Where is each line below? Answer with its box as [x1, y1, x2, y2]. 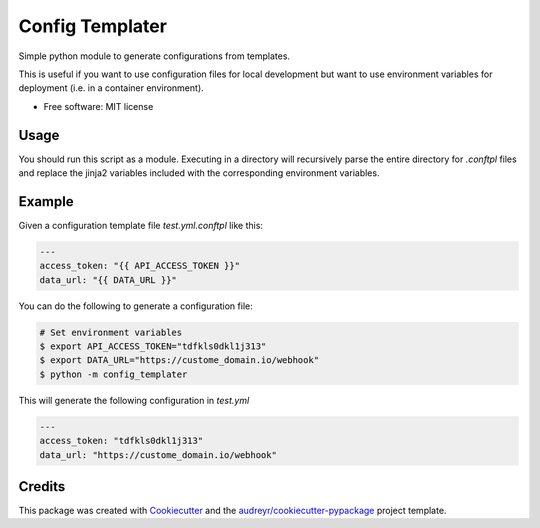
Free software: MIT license [43, 100, 154, 112]
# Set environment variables [39, 326, 183, 338]
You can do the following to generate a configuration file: [18, 300, 254, 312]
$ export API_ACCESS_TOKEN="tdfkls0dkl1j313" [39, 341, 267, 352]
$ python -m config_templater [39, 368, 188, 380]
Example [18, 193, 74, 210]
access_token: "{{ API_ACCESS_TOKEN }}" [39, 260, 240, 272]
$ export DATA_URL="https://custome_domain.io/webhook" [39, 355, 320, 366]
